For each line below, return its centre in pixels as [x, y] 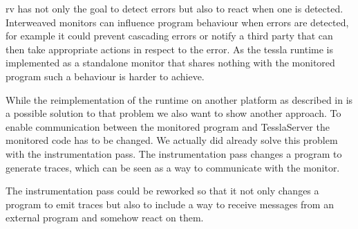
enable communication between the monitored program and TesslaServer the [168, 126]
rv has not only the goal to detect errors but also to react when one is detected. [175, 8]
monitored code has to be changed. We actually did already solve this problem [172, 140]
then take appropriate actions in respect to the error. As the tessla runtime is [170, 49]
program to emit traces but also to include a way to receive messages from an [170, 204]
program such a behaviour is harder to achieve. [105, 76]
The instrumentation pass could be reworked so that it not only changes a [162, 191]
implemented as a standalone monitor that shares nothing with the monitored [170, 63]
